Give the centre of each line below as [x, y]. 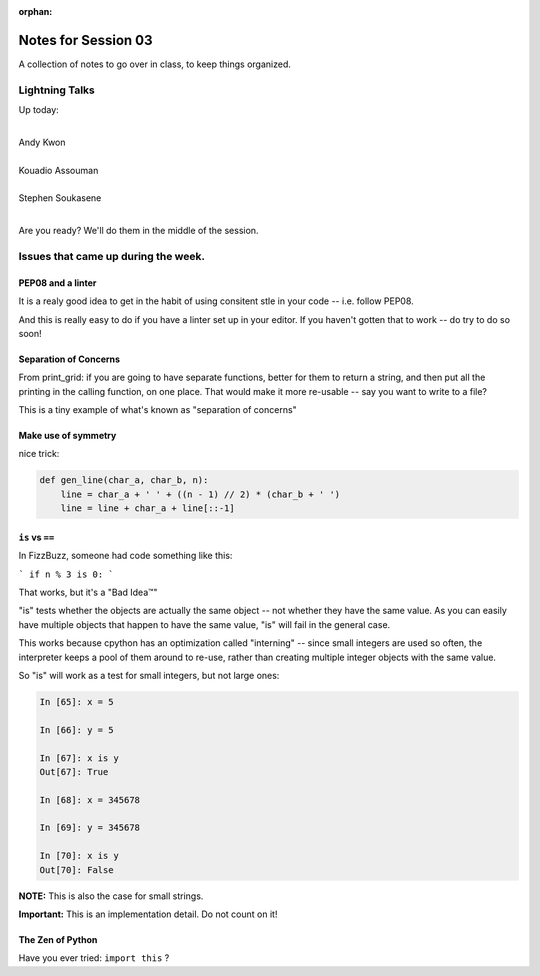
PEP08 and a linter [57, 282]
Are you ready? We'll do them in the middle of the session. [138, 231]
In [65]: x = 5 [76, 701]
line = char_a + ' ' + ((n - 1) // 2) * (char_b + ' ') [200, 494]
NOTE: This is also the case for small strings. [111, 896]
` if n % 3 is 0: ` [66, 574]
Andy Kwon [42, 142]
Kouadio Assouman [58, 170]
